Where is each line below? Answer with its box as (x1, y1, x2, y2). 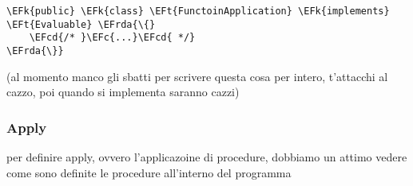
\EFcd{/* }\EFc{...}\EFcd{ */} (29, 32, 196, 44)
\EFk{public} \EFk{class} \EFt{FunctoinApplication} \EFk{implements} (6, 6, 390, 17)
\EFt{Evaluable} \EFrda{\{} (6, 18, 156, 30)
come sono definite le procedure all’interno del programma (6, 164, 292, 180)
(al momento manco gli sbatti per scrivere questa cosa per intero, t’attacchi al (6, 68, 388, 84)
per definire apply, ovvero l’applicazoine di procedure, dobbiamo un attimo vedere (6, 149, 407, 165)
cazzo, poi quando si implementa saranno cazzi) (6, 83, 240, 100)
